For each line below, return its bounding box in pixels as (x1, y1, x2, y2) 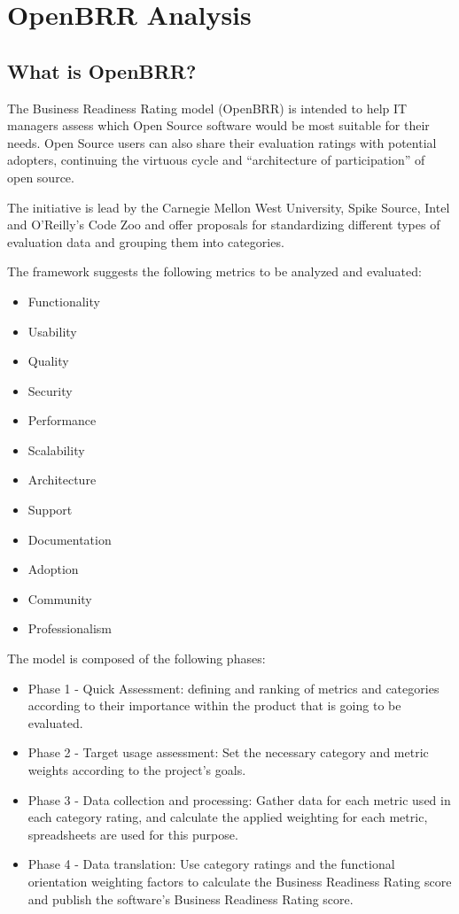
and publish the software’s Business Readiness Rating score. (27, 889, 354, 908)
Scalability (27, 440, 85, 459)
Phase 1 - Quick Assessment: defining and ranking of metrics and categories (27, 678, 440, 697)
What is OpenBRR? (7, 57, 197, 84)
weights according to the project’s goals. (27, 761, 246, 779)
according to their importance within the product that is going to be (27, 696, 401, 715)
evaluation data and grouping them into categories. (7, 232, 284, 251)
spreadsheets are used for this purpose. (27, 825, 238, 843)
